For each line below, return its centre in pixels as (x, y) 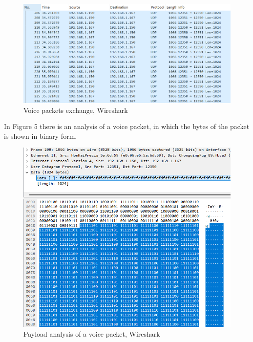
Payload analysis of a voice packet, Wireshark (92, 333)
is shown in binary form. (41, 136)
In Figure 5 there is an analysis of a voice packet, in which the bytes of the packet (127, 126)
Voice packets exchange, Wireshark (76, 110)
